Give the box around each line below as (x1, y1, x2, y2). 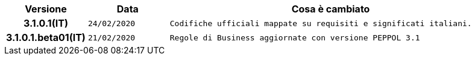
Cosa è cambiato (291, 3, 370, 15)
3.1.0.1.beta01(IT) (6, 31, 86, 43)
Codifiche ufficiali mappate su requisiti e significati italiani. (169, 18, 472, 28)
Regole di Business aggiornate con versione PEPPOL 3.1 (169, 33, 420, 42)
